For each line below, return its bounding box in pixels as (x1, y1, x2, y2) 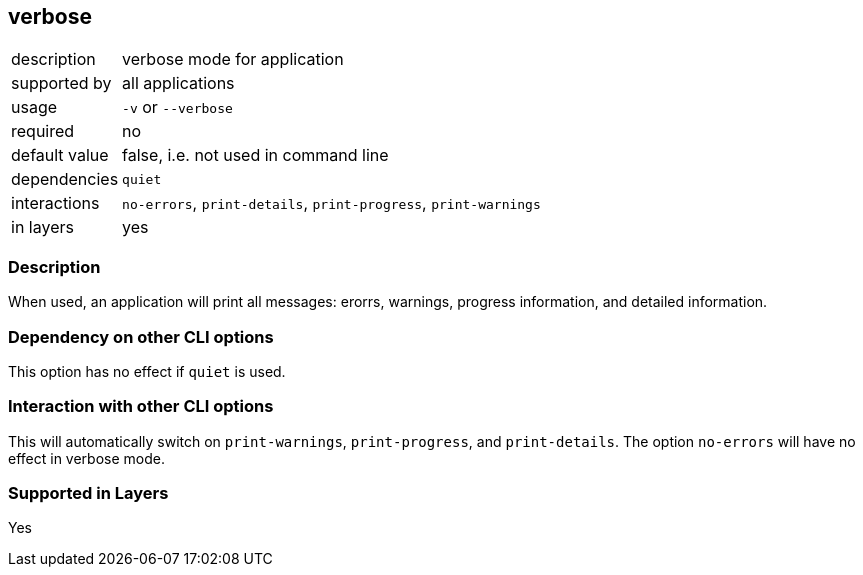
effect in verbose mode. (8, 449, 165, 467)
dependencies (11, 169, 119, 190)
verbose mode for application (122, 49, 344, 70)
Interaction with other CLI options (8, 396, 274, 417)
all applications (122, 73, 235, 94)
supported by (11, 73, 112, 94)
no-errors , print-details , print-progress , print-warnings (122, 193, 541, 214)
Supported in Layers (8, 483, 169, 504)
